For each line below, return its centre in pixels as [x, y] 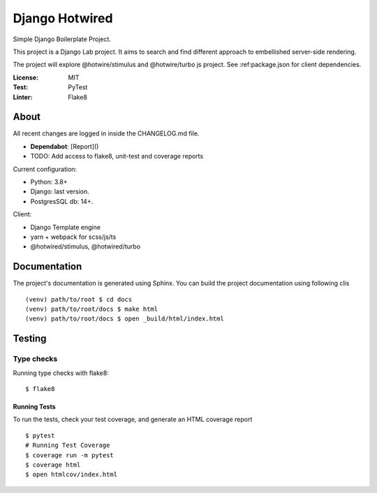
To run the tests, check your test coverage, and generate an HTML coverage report [133, 420]
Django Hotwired [63, 18]
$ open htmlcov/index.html [72, 474]
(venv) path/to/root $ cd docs [79, 299]
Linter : [23, 97]
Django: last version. [60, 191]
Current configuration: [45, 169]
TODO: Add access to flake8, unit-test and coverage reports [117, 156]
